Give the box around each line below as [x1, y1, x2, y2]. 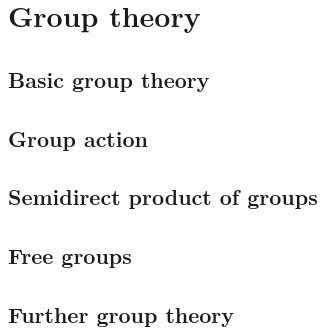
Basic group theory [8, 63, 210, 94]
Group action [8, 122, 148, 153]
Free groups [8, 240, 132, 271]
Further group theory [8, 298, 235, 329]
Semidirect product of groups [8, 181, 318, 212]
